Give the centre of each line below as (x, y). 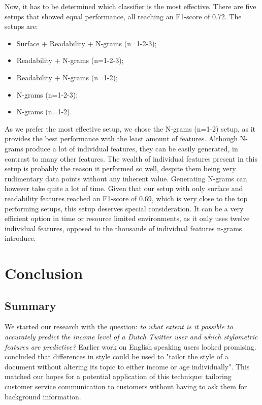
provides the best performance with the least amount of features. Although (121, 138)
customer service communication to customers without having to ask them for (126, 386)
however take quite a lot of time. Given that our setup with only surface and (124, 188)
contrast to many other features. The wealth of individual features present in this (131, 158)
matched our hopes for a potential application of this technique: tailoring (118, 376)
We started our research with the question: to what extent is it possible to (119, 326)
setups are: (21, 26)
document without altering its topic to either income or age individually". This (127, 366)
